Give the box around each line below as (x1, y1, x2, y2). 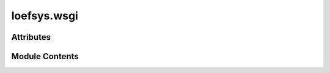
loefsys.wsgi (11, 9, 79, 22)
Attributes (11, 32, 51, 42)
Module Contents (11, 51, 79, 62)
